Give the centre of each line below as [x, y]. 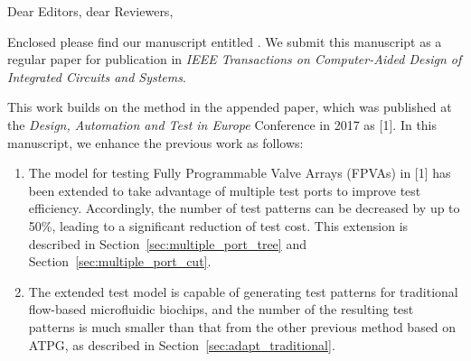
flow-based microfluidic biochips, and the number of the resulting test [221, 309]
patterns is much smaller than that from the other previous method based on [242, 326]
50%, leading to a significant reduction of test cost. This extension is [218, 225]
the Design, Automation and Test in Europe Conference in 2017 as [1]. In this [222, 124]
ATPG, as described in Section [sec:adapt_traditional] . [182, 344]
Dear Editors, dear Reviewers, [90, 11]
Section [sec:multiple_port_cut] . [120, 261]
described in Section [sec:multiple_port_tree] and [167, 243]
